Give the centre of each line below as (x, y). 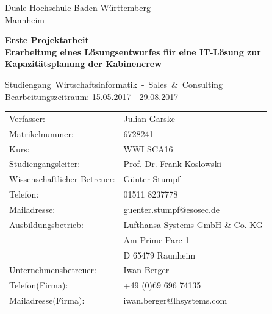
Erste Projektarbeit (47, 40)
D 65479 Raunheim (159, 255)
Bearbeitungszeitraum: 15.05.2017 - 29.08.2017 (92, 96)
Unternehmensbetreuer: (53, 270)
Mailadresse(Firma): (47, 300)
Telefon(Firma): (39, 285)
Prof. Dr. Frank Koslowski (172, 164)
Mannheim (25, 19)
